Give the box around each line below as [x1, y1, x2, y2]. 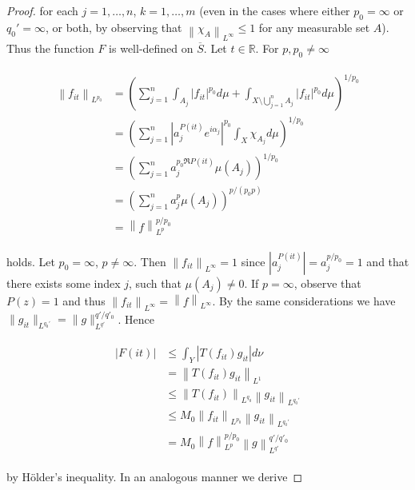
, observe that [293, 274, 361, 291]
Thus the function [6, 39, 94, 56]
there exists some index [6, 274, 121, 291]
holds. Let [6, 253, 55, 269]
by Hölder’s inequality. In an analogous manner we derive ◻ [6, 468, 303, 485]
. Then [134, 253, 166, 269]
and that [366, 253, 409, 269]
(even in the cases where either [199, 2, 350, 18]
